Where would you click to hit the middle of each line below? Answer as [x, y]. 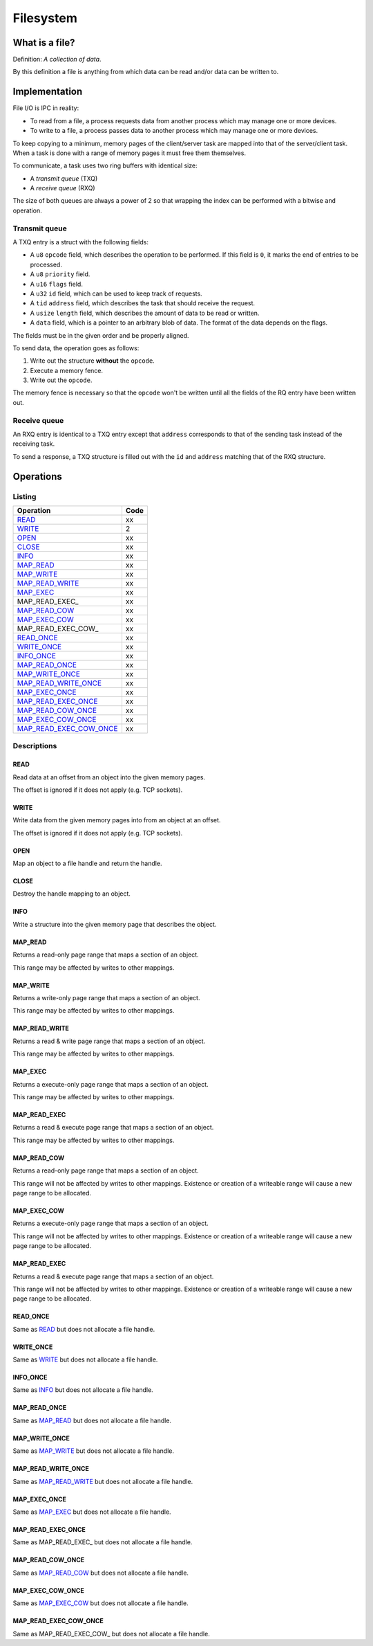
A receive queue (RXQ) [63, 188]
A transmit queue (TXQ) [64, 178]
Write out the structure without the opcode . [92, 361]
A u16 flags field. [56, 284]
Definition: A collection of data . [57, 60]
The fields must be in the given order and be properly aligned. [101, 335]
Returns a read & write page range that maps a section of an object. [109, 1041]
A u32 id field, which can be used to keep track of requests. [116, 293]
